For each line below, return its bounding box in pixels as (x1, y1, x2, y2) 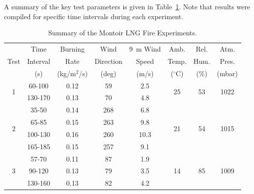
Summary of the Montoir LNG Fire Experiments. (48, 28, 197, 38)
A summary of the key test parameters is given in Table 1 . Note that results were (4, 1, 251, 11)
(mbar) (217, 68, 238, 78)
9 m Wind (129, 44, 161, 54)
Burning (60, 44, 85, 54)
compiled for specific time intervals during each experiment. (4, 11, 184, 21)
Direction (94, 55, 123, 66)
